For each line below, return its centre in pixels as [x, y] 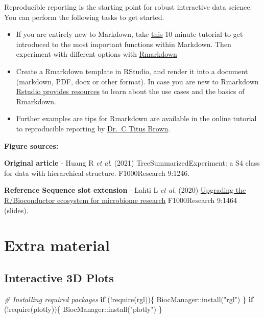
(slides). [16, 210]
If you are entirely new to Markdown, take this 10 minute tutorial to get [129, 34]
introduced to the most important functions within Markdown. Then [124, 44]
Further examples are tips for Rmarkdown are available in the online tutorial [136, 118]
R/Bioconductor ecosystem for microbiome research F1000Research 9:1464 [121, 200]
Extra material [57, 245]
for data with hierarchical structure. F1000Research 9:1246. [97, 173]
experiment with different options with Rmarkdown [97, 54]
